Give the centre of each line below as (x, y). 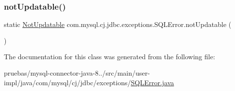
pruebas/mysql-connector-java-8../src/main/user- (77, 73)
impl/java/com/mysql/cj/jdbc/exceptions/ (67, 82)
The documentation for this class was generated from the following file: (109, 57)
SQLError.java (152, 82)
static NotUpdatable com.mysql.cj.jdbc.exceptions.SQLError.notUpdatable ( (118, 24)
